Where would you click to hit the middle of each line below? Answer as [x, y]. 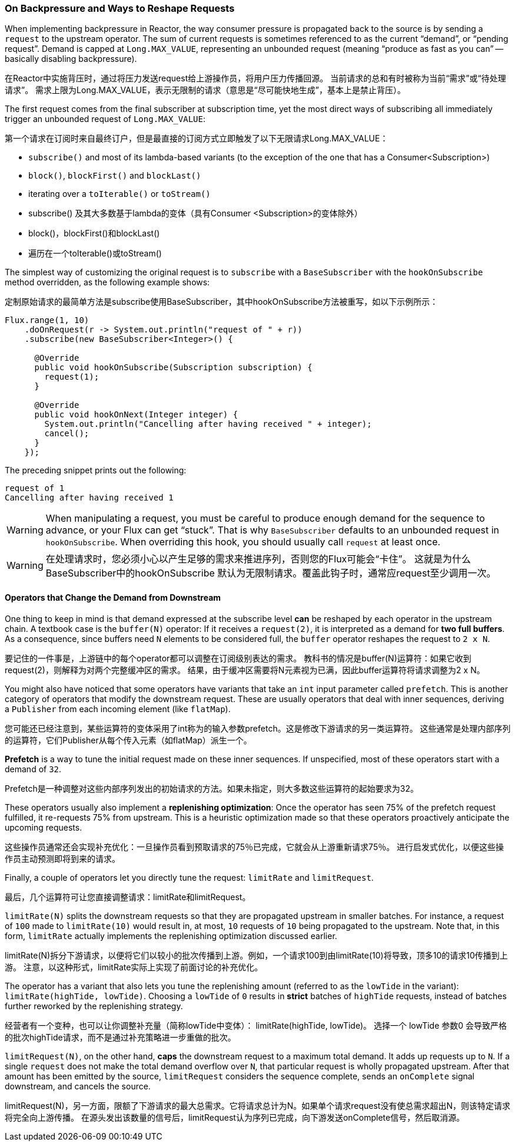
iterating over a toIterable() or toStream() [119, 194]
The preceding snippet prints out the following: [96, 470]
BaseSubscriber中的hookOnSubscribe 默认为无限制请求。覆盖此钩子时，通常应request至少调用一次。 [271, 573]
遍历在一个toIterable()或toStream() [95, 253]
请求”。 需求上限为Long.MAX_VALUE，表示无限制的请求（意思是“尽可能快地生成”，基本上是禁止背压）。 [205, 90]
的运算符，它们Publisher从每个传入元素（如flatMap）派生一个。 [128, 740]
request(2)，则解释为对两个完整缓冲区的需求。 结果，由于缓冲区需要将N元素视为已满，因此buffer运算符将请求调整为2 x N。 [245, 670]
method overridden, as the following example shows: [107, 282]
